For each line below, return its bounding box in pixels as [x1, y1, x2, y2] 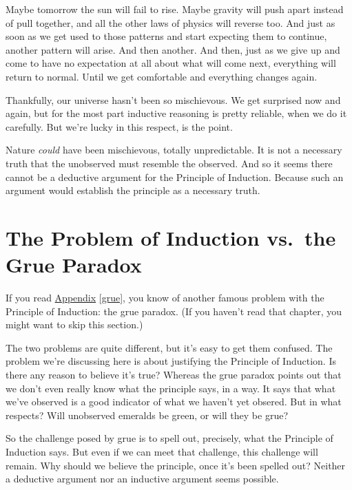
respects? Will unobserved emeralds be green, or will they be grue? [6, 407, 289, 422]
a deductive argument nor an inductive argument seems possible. [6, 471, 279, 486]
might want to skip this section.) [6, 317, 143, 332]
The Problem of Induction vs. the [6, 223, 336, 251]
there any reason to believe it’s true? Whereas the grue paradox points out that [6, 367, 342, 381]
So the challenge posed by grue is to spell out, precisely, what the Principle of [6, 431, 333, 445]
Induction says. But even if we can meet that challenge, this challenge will [6, 444, 318, 458]
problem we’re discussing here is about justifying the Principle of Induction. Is [6, 354, 336, 368]
